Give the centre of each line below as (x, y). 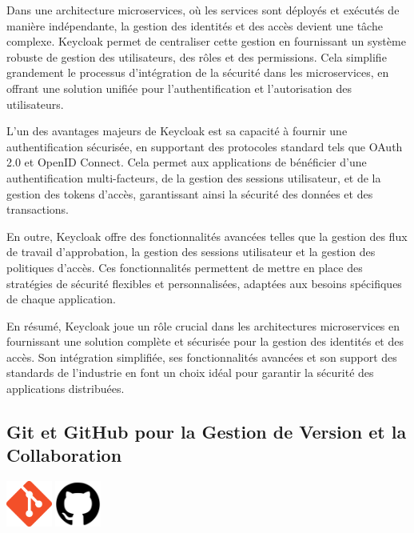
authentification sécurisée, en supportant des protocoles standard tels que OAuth (205, 146)
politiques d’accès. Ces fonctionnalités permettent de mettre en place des (185, 267)
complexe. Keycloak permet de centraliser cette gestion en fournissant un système (206, 41)
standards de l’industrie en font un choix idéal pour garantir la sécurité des (190, 373)
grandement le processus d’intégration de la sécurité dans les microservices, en (198, 72)
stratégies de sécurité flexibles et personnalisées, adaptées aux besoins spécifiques (204, 283)
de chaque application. (61, 299)
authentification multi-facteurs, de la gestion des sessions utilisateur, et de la (194, 177)
